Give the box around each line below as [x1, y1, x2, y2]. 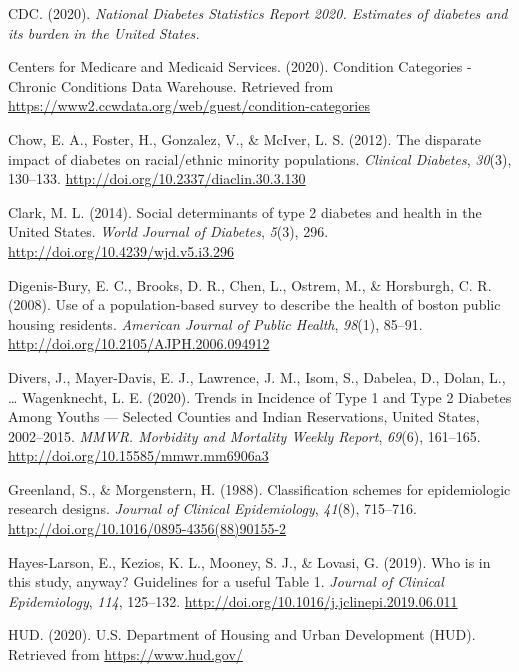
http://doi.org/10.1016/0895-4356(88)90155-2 [8, 518, 287, 539]
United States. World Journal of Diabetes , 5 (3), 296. [8, 221, 329, 242]
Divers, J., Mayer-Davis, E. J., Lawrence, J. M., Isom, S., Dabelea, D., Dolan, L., [8, 366, 506, 387]
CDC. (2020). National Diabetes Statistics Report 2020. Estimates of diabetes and [8, 3, 508, 23]
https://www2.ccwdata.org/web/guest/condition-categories [8, 95, 370, 116]
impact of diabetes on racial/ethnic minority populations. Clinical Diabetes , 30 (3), [8, 148, 512, 169]
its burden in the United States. [8, 22, 200, 43]
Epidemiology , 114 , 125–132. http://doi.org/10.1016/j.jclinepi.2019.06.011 [8, 590, 458, 611]
